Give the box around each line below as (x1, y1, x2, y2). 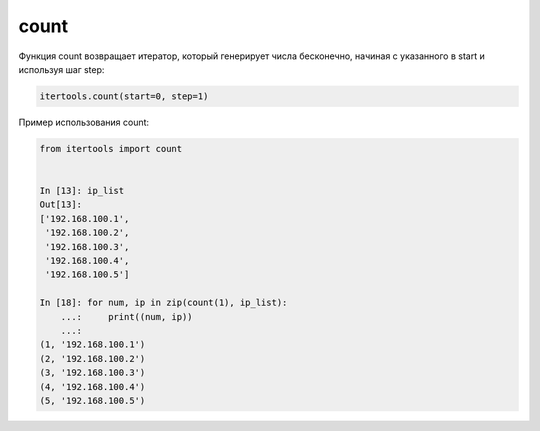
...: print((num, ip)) (60, 311, 194, 322)
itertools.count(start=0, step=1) (39, 90, 209, 102)
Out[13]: (39, 199, 83, 210)
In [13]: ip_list (39, 185, 125, 197)
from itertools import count (39, 143, 183, 154)
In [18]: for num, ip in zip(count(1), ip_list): (39, 297, 288, 309)
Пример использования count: (18, 116, 150, 128)
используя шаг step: (18, 63, 105, 75)
